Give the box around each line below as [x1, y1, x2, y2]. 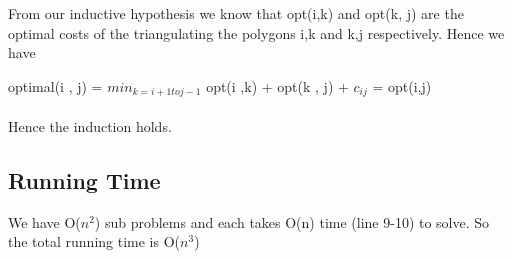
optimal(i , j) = [8, 75, 103, 96]
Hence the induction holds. [8, 115, 172, 136]
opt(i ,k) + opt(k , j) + [206, 75, 349, 96]
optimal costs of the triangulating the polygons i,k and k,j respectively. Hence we [8, 22, 505, 43]
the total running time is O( [8, 231, 181, 252]
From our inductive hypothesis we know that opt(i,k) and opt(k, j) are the [8, 3, 464, 23]
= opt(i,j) [372, 75, 432, 96]
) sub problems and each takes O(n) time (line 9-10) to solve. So [94, 211, 490, 232]
